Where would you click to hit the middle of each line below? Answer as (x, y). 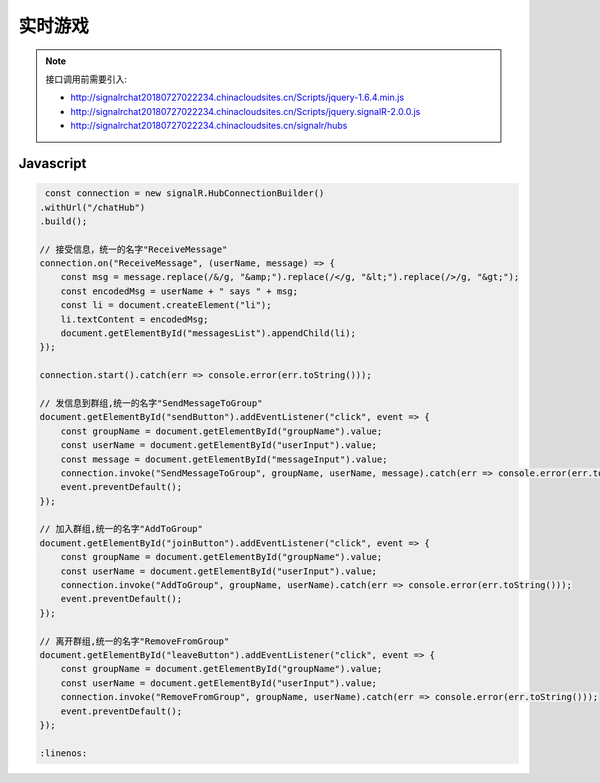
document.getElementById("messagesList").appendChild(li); (208, 333)
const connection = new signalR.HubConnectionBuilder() (185, 193)
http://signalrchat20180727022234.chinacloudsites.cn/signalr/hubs (209, 126)
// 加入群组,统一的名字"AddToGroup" (121, 529)
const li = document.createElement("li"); (166, 305)
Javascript (52, 163)
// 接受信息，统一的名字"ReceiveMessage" (133, 249)
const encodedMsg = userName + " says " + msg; (179, 291)
